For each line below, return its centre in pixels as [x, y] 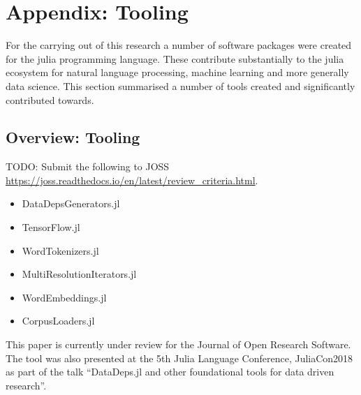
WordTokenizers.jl [60, 250]
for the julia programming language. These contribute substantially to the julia [175, 58]
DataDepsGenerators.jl [71, 203]
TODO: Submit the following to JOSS [88, 166]
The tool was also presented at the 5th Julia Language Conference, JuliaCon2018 [179, 358]
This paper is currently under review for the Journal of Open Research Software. [178, 344]
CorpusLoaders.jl [58, 321]
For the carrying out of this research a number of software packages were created [179, 45]
